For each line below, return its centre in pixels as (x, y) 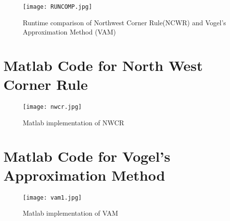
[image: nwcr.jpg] (52, 107)
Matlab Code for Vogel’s (87, 156)
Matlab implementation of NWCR (74, 122)
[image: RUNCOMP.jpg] (58, 7)
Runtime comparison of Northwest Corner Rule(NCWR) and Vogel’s (124, 22)
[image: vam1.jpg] (52, 197)
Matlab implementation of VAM (70, 213)
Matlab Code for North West (103, 65)
